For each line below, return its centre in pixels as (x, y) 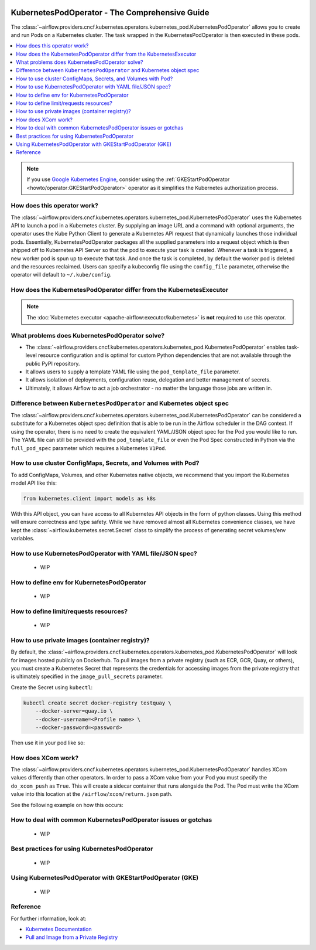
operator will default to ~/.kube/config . (61, 275)
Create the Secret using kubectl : (52, 687)
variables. (23, 539)
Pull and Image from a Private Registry (72, 937)
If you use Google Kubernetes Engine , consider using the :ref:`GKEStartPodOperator (128, 179)
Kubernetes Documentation (59, 929)
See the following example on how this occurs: (67, 805)
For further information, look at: (49, 918)
